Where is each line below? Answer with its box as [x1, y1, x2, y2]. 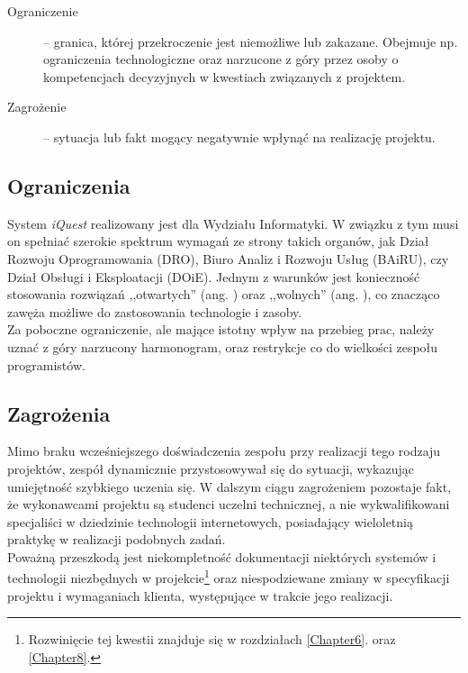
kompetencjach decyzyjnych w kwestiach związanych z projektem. [43, 67, 406, 86]
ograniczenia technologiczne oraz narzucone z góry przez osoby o [43, 50, 399, 68]
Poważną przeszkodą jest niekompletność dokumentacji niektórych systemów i [7, 547, 436, 566]
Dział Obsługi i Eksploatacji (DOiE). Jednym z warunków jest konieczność [7, 267, 420, 286]
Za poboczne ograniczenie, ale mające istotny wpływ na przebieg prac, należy [7, 320, 435, 339]
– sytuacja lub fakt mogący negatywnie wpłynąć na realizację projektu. [43, 127, 436, 146]
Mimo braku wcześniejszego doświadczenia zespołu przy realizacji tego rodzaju [7, 441, 441, 460]
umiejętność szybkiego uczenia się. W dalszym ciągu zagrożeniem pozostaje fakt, [7, 477, 452, 496]
